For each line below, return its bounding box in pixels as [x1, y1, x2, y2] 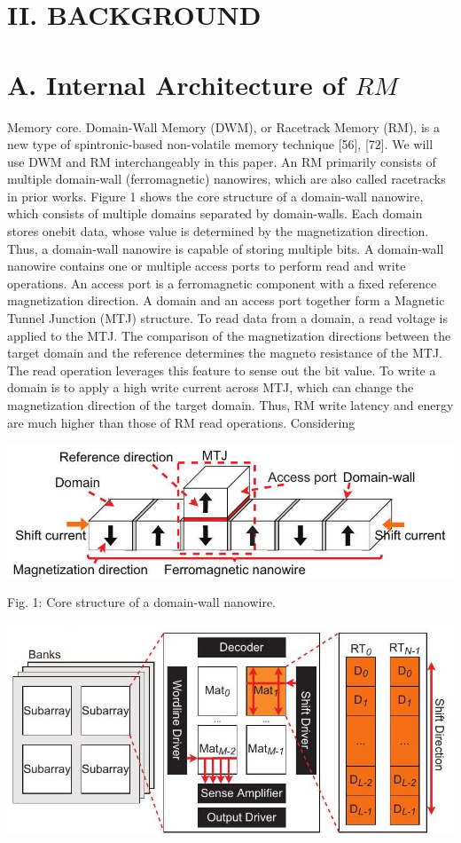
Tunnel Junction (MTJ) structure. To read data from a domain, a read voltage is [7, 309, 448, 327]
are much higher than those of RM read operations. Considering [7, 413, 356, 431]
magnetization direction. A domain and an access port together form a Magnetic [7, 291, 445, 310]
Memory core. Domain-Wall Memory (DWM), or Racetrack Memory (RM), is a [7, 117, 440, 136]
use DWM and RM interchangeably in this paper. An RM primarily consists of [7, 152, 436, 170]
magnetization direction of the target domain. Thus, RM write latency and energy [7, 396, 454, 414]
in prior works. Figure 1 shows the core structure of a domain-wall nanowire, [7, 186, 424, 205]
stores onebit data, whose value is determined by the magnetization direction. [7, 222, 429, 240]
